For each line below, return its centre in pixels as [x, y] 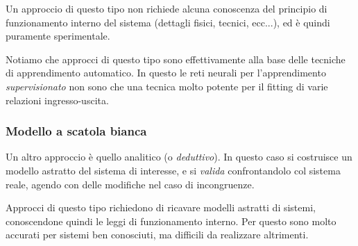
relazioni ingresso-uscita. [57, 100]
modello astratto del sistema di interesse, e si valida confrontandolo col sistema [173, 170]
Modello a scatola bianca [76, 131]
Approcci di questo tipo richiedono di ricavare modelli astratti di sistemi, [161, 207]
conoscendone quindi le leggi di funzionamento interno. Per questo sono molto [171, 221]
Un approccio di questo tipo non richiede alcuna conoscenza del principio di [167, 8]
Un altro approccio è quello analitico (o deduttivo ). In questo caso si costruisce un [179, 157]
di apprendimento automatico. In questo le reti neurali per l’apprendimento [166, 73]
